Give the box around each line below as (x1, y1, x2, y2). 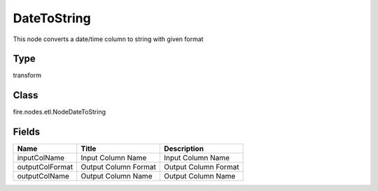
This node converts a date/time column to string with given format (13, 35, 204, 43)
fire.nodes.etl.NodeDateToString (13, 108, 106, 116)
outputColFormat (17, 162, 73, 172)
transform (13, 71, 42, 79)
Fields (13, 126, 41, 138)
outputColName (17, 171, 70, 181)
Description (163, 144, 204, 153)
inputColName (17, 153, 65, 163)
